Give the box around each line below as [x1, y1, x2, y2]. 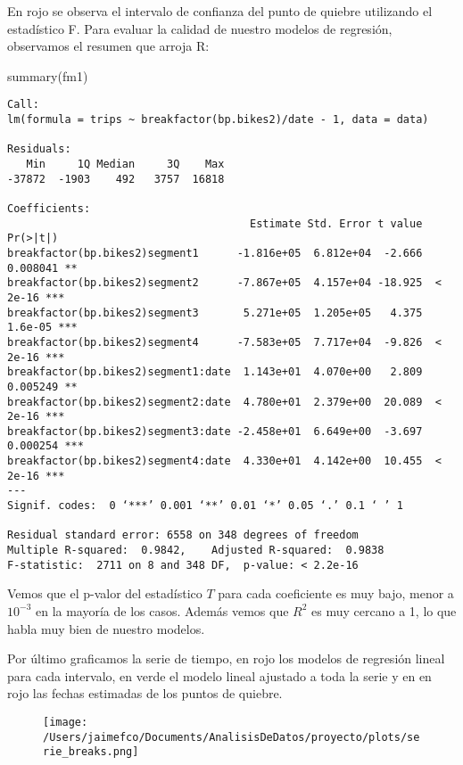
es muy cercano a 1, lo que [311, 601, 457, 620]
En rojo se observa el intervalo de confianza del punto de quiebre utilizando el [7, 2, 433, 20]
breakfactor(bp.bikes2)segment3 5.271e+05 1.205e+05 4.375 [7, 306, 423, 319]
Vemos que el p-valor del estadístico [7, 584, 203, 603]
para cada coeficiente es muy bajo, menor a [218, 584, 454, 603]
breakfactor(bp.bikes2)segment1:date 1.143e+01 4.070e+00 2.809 [7, 366, 423, 379]
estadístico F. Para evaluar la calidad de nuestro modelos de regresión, [7, 19, 393, 37]
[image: [43, 715, 88, 728]
